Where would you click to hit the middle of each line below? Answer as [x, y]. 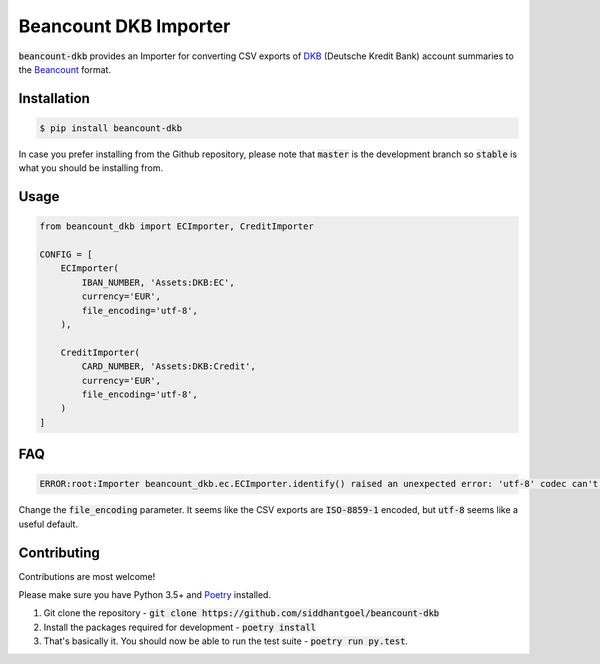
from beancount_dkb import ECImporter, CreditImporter [176, 226]
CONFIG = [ [66, 254]
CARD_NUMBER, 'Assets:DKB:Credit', [169, 366]
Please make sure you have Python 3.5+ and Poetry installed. [145, 595]
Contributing [59, 552]
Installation [54, 98]
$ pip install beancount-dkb [111, 128]
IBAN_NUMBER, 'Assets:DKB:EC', [158, 282]
